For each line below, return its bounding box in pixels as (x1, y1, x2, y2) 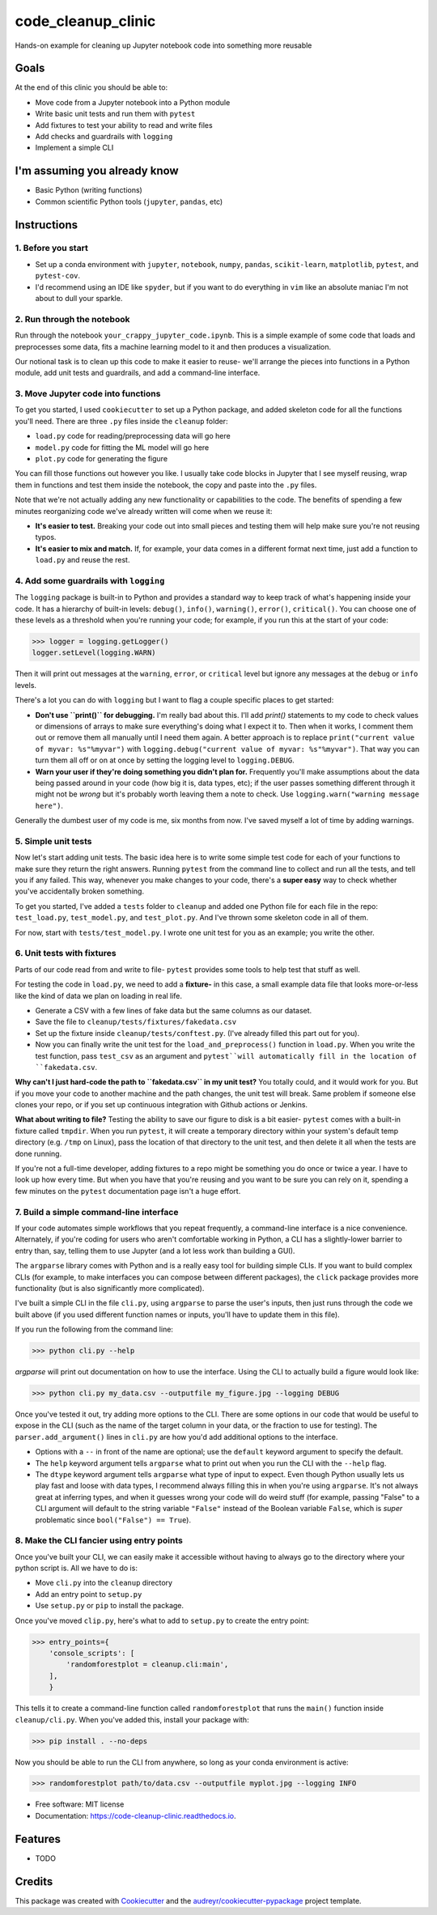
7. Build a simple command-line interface (15, 1206, 179, 1217)
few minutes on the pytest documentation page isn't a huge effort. (15, 1186, 241, 1195)
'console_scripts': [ (49, 1648, 135, 1658)
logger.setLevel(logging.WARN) (32, 648, 157, 657)
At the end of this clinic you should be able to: (15, 83, 168, 92)
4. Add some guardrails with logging (15, 575, 165, 586)
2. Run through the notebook (15, 313, 130, 325)
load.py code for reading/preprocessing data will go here (35, 431, 231, 441)
